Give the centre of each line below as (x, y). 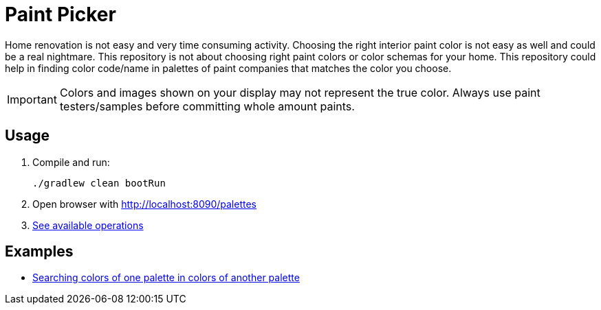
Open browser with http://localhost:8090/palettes (144, 204)
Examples (39, 252)
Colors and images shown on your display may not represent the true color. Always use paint (300, 92)
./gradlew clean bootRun (99, 183)
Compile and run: (71, 162)
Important (32, 99)
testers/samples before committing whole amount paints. (207, 106)
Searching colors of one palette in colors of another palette (166, 278)
